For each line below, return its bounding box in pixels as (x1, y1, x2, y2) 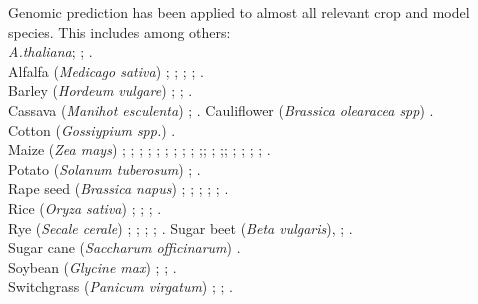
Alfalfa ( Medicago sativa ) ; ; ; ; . (8, 60, 204, 81)
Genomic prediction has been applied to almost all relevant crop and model (8, 2, 470, 22)
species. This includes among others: (8, 21, 231, 42)
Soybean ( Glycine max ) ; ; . (8, 256, 177, 277)
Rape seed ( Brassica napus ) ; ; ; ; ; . (8, 178, 229, 199)
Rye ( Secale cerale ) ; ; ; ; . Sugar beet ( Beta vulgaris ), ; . (8, 217, 353, 238)
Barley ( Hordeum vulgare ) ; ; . (8, 80, 193, 101)
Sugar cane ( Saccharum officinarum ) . (8, 237, 241, 258)
